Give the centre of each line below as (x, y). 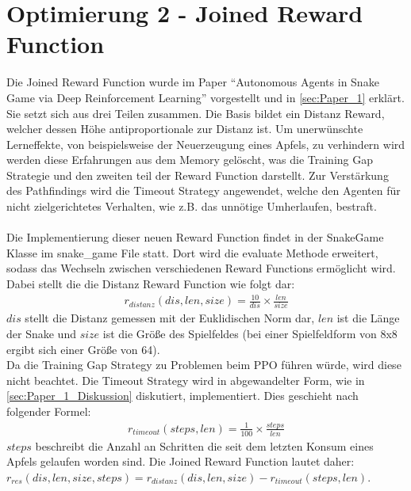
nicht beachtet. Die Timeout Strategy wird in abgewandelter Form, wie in (186, 380)
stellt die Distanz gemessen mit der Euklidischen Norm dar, (170, 318)
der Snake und (41, 334)
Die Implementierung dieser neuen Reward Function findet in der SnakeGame (195, 237)
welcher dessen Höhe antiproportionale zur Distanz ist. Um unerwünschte (185, 129)
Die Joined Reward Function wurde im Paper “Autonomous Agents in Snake (193, 82)
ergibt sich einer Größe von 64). (83, 349)
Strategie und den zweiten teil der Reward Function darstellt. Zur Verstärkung (198, 175)
